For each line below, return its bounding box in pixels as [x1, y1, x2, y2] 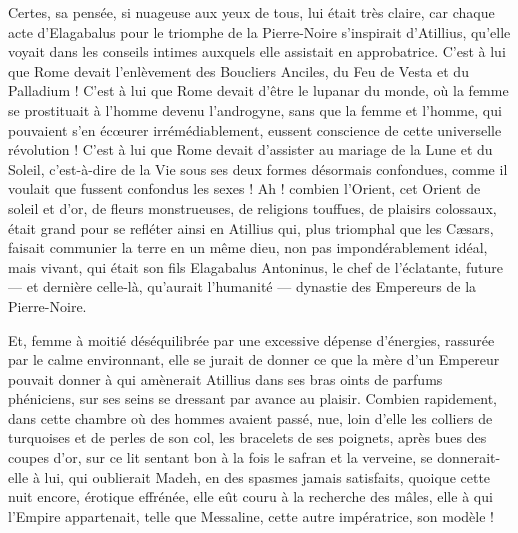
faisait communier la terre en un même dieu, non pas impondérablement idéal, [8, 237, 488, 258]
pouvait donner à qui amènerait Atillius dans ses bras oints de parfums [8, 368, 443, 389]
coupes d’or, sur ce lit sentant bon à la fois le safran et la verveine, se [8, 447, 433, 468]
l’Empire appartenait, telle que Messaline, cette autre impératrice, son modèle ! [8, 505, 494, 526]
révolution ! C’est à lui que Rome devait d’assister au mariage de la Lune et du [8, 139, 493, 160]
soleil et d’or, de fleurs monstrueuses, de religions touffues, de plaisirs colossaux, [8, 197, 497, 218]
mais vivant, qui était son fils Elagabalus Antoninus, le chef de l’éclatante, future [8, 256, 503, 277]
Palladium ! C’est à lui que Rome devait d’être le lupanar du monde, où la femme [8, 80, 509, 101]
